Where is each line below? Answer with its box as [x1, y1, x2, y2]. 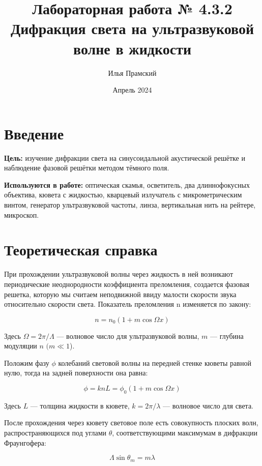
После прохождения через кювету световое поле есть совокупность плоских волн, [4, 417, 258, 428]
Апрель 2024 [112, 84, 152, 95]
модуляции [4, 340, 37, 351]
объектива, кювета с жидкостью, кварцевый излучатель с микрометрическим [4, 189, 242, 200]
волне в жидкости [73, 38, 192, 59]
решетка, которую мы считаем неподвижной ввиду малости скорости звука [4, 288, 237, 299]
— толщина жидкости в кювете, [30, 400, 130, 411]
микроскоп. [4, 209, 39, 220]
